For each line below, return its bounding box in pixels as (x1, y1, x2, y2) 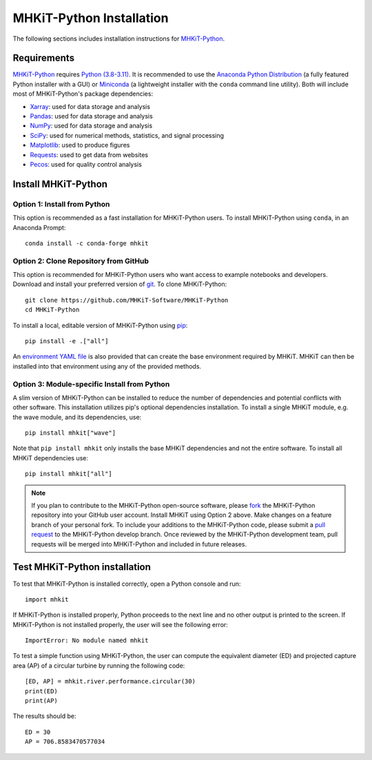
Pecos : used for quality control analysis (30, 160, 143, 168)
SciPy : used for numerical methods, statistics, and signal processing (30, 131, 224, 139)
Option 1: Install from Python (12, 199, 110, 209)
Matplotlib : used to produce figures (30, 141, 130, 150)
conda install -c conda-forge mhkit (25, 239, 149, 247)
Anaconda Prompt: (12, 223, 66, 232)
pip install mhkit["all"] (25, 470, 113, 478)
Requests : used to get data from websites (30, 150, 148, 158)
